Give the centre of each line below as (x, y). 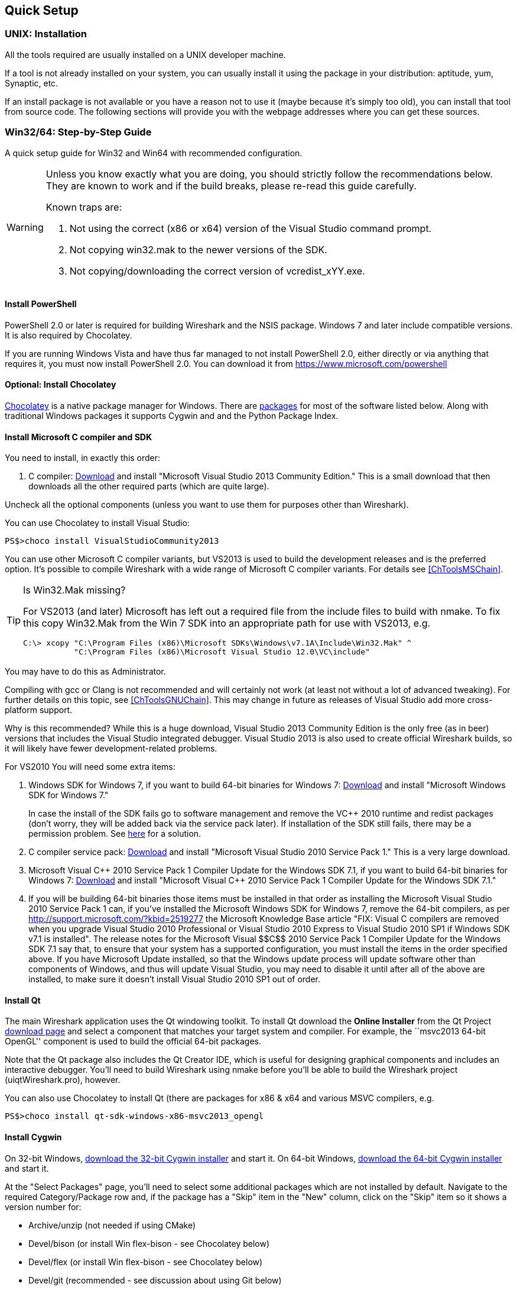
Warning (25, 227)
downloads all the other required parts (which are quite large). (149, 486)
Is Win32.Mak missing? (74, 590)
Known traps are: (84, 207)
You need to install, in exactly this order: (83, 458)
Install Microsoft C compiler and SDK (78, 437)
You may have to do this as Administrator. (85, 672)
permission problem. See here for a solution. (115, 834)
